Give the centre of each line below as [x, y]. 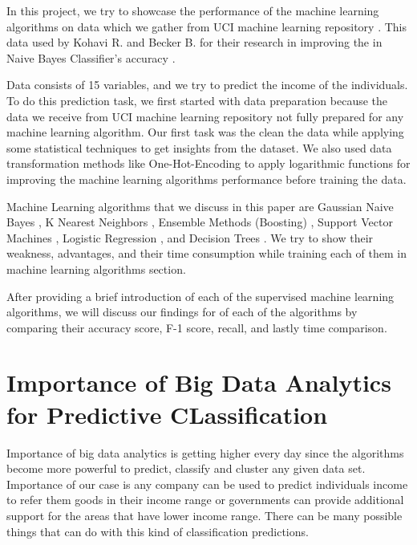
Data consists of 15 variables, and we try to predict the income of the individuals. [207, 85]
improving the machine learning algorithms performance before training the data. [206, 179]
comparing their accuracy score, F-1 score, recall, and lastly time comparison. [197, 327]
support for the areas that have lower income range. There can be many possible [204, 515]
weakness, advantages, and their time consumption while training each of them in [206, 253]
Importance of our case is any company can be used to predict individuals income [207, 484]
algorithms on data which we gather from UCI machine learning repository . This [207, 26]
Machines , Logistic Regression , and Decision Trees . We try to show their [190, 237]
